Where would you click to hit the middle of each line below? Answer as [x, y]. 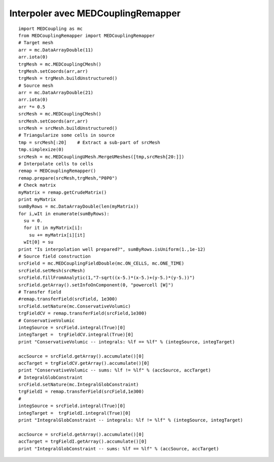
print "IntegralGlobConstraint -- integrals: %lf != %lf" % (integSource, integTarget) [131, 420]
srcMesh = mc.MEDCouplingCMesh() [60, 114]
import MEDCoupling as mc [51, 28]
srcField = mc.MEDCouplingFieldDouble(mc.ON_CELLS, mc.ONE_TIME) [101, 264]
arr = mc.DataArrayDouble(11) [56, 50]
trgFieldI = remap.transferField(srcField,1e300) [81, 392]
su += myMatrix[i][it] [57, 235]
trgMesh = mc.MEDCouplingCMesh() [60, 64]
